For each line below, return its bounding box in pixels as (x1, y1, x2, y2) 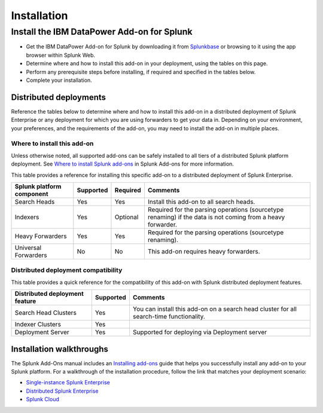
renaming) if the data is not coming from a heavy (147, 213, 285, 221)
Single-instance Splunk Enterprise (26, 379, 110, 386)
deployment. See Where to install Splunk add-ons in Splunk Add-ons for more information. (11, 160, 234, 167)
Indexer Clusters (14, 320, 61, 329)
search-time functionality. (132, 313, 206, 321)
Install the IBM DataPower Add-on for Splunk (11, 26, 193, 37)
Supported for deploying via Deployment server (132, 328, 267, 336)
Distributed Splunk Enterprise (26, 387, 99, 394)
